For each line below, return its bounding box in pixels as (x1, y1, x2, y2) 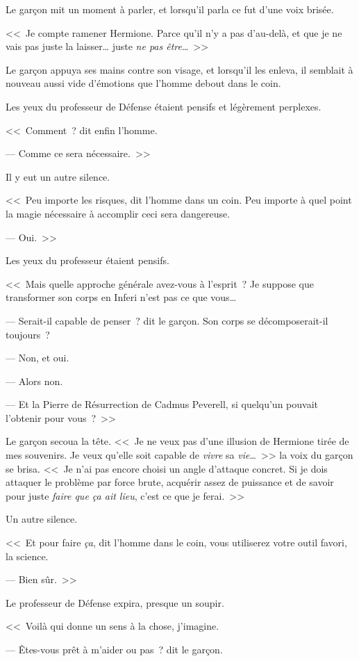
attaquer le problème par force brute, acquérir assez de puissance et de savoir (6, 475, 334, 489)
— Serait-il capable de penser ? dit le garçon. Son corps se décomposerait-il (6, 313, 328, 327)
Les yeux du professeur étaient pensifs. (6, 253, 169, 268)
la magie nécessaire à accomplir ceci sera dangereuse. (6, 206, 231, 220)
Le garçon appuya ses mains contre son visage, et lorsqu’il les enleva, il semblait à (6, 62, 353, 76)
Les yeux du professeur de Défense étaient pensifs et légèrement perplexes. (6, 99, 322, 113)
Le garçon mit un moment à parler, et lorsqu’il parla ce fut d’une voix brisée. (6, 2, 334, 16)
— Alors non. (6, 373, 63, 388)
